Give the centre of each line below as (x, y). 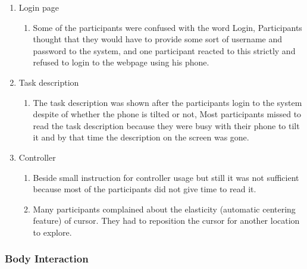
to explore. (52, 232)
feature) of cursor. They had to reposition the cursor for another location (166, 220)
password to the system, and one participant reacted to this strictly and (164, 50)
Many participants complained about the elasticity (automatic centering (164, 209)
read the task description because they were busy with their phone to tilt (166, 125)
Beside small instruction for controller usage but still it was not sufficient (166, 177)
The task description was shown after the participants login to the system (167, 102)
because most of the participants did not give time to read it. (145, 189)
